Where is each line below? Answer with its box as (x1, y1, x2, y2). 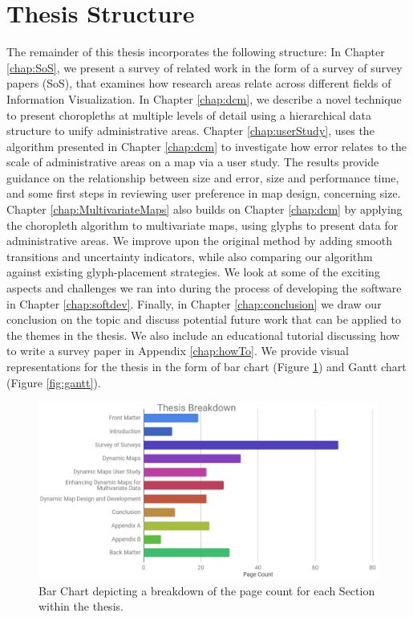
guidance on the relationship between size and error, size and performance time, (6, 169, 399, 186)
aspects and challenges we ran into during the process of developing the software (6, 280, 402, 296)
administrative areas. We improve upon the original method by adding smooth (6, 232, 393, 249)
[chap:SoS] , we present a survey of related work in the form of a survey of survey (6, 59, 403, 76)
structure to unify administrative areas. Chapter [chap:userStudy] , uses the (6, 122, 375, 139)
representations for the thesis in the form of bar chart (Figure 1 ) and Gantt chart (6, 358, 407, 374)
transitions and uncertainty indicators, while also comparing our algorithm (6, 247, 373, 264)
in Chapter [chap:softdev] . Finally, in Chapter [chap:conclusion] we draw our (6, 295, 382, 312)
